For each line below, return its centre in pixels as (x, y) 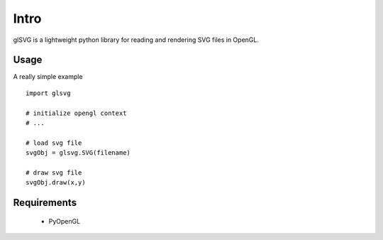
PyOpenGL (65, 221)
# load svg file (54, 143)
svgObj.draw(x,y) (56, 182)
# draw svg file (54, 173)
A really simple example (48, 77)
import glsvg (48, 93)
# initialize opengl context (76, 113)
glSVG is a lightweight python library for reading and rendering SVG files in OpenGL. (136, 40)
